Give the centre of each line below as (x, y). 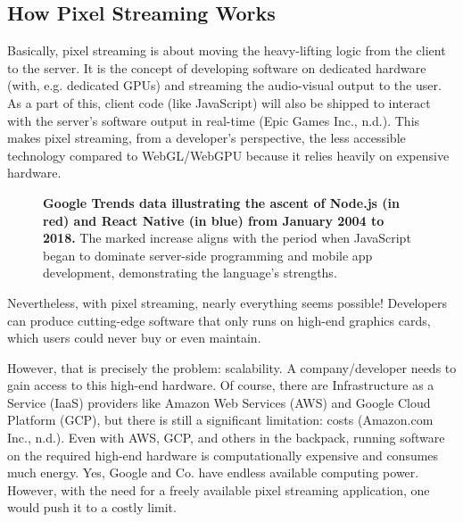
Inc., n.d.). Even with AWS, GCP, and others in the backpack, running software (226, 438)
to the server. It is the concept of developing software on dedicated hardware (217, 67)
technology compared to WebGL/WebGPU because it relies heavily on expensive (228, 155)
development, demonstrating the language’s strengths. (190, 273)
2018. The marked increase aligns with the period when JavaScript (227, 238)
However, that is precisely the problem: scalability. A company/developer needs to (232, 367)
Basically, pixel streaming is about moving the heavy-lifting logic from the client (227, 50)
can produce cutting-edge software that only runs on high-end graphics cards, (219, 320)
